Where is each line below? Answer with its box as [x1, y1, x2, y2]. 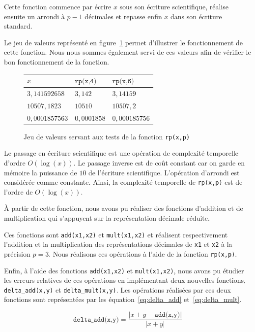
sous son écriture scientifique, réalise [119, 1, 228, 11]
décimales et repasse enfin [85, 11, 162, 21]
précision [4, 248, 30, 259]
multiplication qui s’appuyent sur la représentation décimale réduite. [4, 212, 210, 223]
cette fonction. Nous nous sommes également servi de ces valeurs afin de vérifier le [4, 47, 251, 57]
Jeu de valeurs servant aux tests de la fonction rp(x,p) [24, 131, 190, 141]
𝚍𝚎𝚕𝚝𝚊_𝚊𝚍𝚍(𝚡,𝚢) [73, 316, 119, 323]
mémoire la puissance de [4, 167, 77, 177]
